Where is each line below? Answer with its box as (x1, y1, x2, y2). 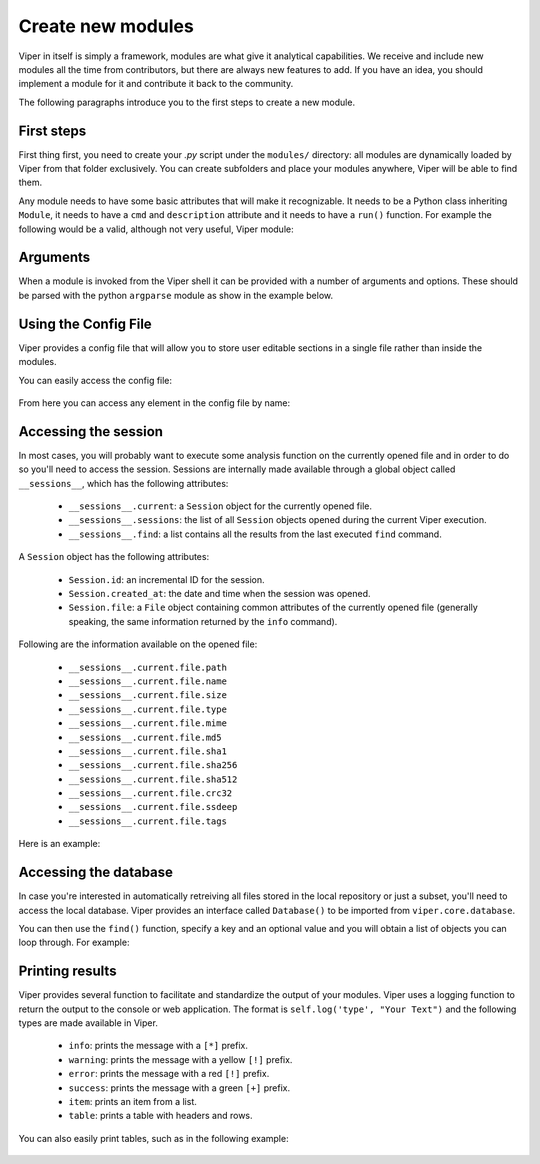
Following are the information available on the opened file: (18, 638, 258, 650)
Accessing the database (18, 864, 174, 881)
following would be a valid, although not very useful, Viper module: (18, 223, 294, 235)
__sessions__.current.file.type (68, 703, 227, 715)
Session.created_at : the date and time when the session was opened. (68, 587, 371, 599)
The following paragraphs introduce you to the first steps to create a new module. (18, 96, 355, 108)
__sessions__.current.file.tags (68, 815, 227, 827)
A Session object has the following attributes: (18, 551, 210, 563)
